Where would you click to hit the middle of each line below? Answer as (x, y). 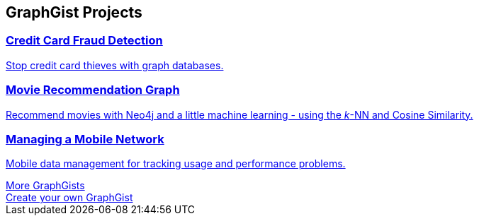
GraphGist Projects (74, 12)
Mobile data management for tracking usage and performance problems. (176, 164)
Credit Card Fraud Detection (84, 41)
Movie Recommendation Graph (93, 90)
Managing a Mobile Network (85, 139)
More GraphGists (45, 186)
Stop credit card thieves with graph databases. (115, 65)
